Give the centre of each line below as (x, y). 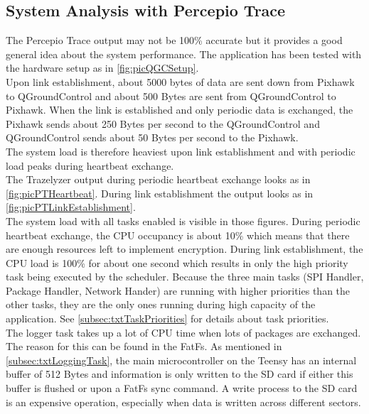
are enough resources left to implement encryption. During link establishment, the (184, 249)
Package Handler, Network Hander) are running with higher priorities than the (178, 290)
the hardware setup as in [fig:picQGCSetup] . (102, 68)
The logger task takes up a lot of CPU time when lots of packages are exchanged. (183, 332)
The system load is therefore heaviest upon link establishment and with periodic (181, 151)
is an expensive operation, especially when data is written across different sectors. (183, 402)
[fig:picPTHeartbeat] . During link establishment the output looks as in (160, 193)
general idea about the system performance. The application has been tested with (184, 54)
